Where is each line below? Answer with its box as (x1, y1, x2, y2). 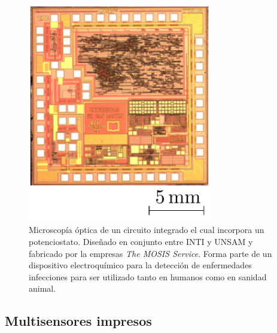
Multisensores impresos (5, 311, 152, 330)
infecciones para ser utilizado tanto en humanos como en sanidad (29, 270, 267, 283)
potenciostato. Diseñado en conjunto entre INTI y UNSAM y (29, 235, 253, 248)
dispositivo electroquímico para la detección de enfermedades (29, 259, 252, 271)
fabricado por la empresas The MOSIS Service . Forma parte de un (29, 247, 272, 259)
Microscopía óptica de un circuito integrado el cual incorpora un (29, 223, 264, 236)
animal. (29, 282, 56, 295)
